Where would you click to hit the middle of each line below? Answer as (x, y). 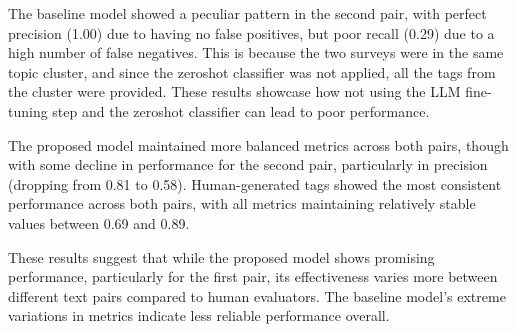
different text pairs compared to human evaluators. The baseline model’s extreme (257, 295)
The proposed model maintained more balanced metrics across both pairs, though (258, 144)
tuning (28, 110)
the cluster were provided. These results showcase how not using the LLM (234, 91)
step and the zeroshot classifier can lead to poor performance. (241, 110)
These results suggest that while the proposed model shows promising (221, 256)
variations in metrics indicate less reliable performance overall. (199, 315)
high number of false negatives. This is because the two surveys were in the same (256, 52)
